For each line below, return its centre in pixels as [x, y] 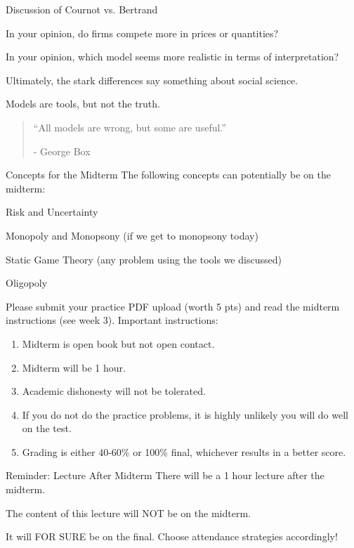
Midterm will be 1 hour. [74, 367]
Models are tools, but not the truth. [83, 104]
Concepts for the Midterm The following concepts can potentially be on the [169, 175]
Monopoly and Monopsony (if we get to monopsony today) [132, 235]
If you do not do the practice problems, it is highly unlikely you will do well [185, 414]
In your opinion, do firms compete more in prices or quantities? [142, 33]
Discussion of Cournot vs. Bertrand [82, 9]
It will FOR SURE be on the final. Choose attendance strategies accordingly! [172, 536]
